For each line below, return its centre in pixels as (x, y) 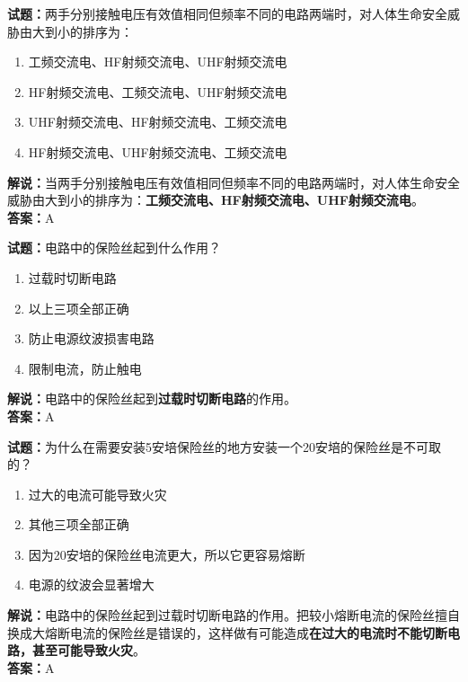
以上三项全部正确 (79, 308)
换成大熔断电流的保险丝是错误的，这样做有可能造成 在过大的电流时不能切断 (227, 632)
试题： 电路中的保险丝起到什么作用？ (114, 248)
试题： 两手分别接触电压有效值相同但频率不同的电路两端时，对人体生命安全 (227, 13)
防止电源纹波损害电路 (91, 338)
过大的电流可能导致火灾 (97, 494)
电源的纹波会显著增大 (91, 585)
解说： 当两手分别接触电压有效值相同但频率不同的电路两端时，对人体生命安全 (234, 182)
